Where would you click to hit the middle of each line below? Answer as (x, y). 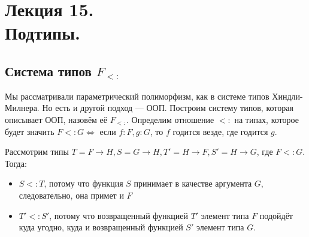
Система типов (48, 70)
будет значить (30, 131)
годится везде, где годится (220, 131)
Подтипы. (43, 33)
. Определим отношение (170, 119)
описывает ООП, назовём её (56, 119)
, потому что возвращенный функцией (119, 215)
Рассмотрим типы (37, 151)
